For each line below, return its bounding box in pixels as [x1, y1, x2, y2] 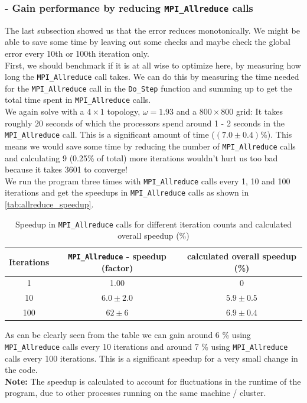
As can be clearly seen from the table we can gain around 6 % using [5, 329, 251, 341]
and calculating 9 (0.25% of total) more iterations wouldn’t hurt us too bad [5, 151, 278, 164]
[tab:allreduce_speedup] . [5, 198, 94, 210]
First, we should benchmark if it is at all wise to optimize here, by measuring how [5, 58, 301, 71]
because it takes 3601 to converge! [5, 163, 128, 175]
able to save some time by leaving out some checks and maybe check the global [5, 35, 290, 48]
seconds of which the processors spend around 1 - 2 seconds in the [45, 116, 285, 129]
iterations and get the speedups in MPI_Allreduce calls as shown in [5, 186, 249, 199]
